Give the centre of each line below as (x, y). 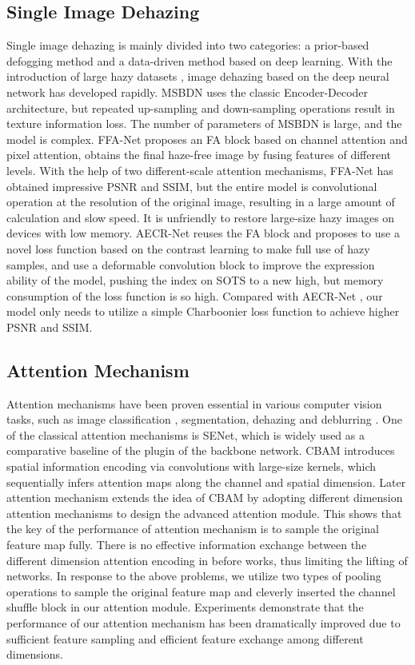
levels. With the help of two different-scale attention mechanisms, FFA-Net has (200, 170)
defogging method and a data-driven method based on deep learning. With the (200, 60)
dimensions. (35, 654)
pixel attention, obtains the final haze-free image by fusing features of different (199, 155)
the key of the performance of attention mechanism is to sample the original (193, 529)
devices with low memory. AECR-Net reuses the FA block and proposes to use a (203, 233)
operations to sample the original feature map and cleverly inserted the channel (201, 591)
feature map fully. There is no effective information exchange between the (187, 545)
